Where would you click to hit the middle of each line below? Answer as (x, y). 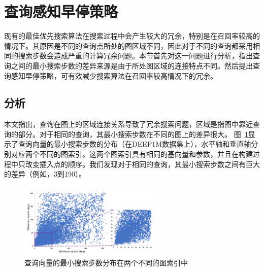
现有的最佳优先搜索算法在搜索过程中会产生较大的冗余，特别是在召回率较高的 (132, 36)
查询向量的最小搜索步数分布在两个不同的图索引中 (106, 262)
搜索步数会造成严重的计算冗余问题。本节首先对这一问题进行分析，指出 (135, 56)
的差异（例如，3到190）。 (45, 174)
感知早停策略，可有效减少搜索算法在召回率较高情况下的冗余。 (114, 75)
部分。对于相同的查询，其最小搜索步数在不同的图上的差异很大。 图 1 (133, 134)
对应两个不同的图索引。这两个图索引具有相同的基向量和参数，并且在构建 (132, 154)
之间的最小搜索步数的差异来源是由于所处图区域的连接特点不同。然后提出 (132, 65)
